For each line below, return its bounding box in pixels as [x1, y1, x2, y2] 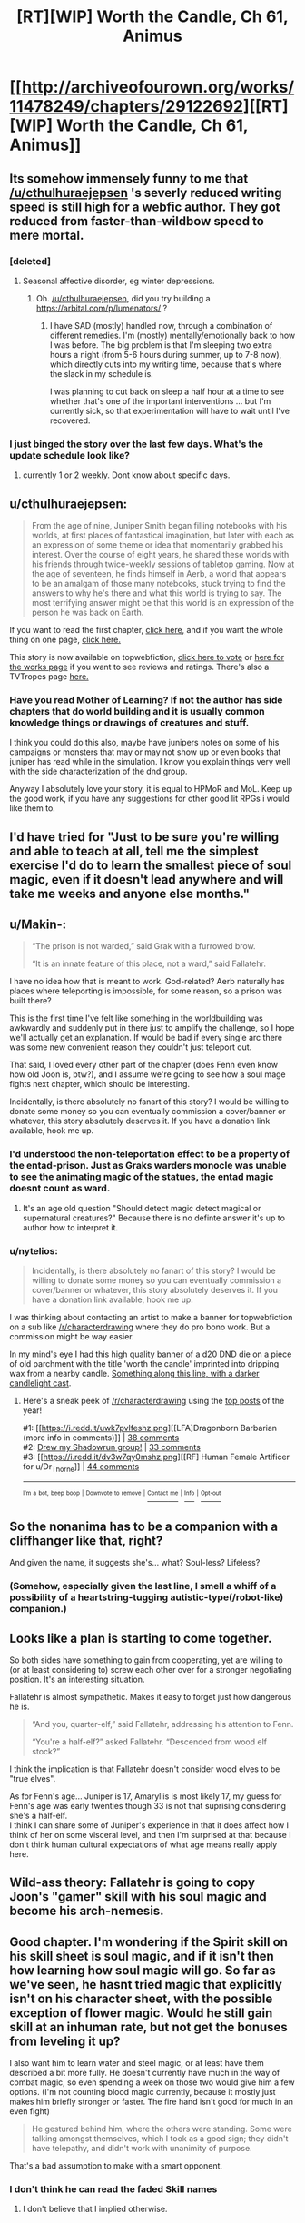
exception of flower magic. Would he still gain [9, 2005, 273, 2020]
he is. [9, 1701, 30, 1712]
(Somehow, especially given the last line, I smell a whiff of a [9, 1580, 277, 1593]
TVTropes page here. [9, 670, 89, 682]
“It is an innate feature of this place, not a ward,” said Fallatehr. [31, 958, 266, 969]
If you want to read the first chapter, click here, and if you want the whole [9, 624, 284, 635]
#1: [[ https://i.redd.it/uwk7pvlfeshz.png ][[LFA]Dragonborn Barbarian [22, 1423, 278, 1434]
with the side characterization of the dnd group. [9, 766, 188, 777]
